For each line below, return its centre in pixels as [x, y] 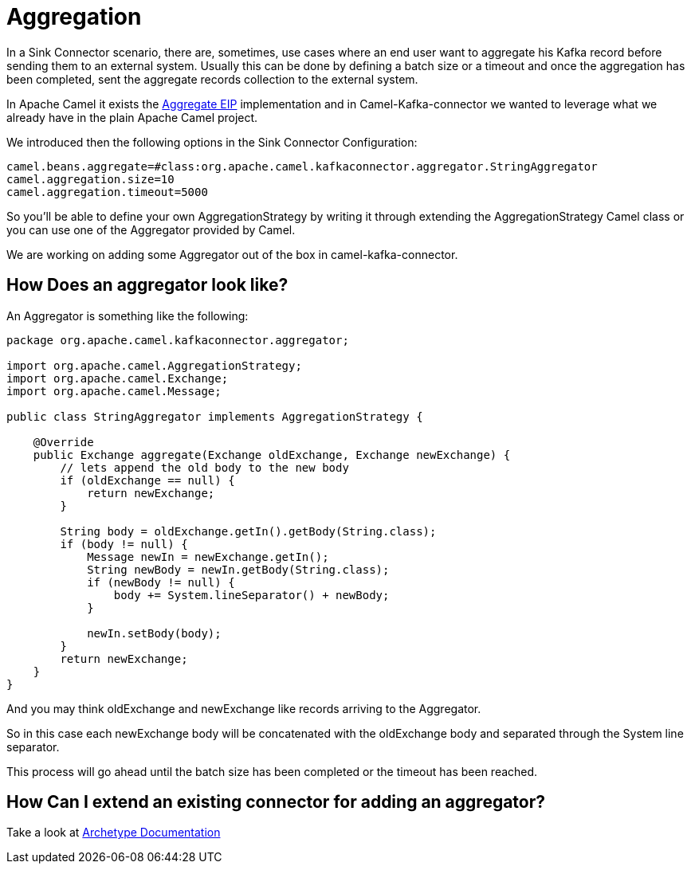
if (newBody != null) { [161, 582]
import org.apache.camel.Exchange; [118, 378]
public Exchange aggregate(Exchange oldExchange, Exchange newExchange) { [272, 455]
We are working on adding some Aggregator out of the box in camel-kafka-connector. [232, 254]
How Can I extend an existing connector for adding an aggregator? [276, 802]
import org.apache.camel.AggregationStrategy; [154, 365]
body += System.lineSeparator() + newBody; [251, 595]
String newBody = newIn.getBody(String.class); [238, 569]
